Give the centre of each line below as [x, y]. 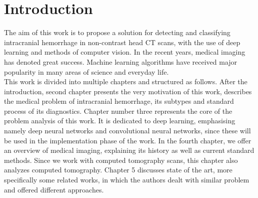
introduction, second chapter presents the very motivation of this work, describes [128, 91]
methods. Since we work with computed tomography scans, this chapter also [121, 160]
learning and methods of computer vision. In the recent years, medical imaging [125, 52]
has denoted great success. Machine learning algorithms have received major [121, 61]
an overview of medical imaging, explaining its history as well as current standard [129, 150]
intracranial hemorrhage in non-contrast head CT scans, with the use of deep [122, 42]
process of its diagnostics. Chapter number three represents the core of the [118, 111]
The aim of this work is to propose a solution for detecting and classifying [117, 32]
